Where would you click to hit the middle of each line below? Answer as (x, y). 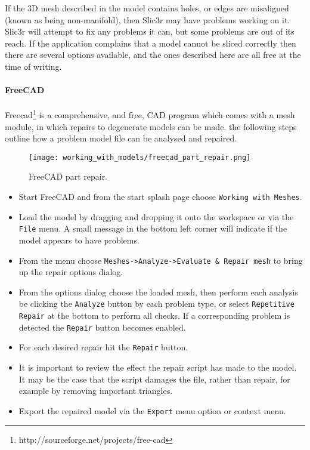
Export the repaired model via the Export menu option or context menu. (152, 410)
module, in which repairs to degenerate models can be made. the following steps (151, 126)
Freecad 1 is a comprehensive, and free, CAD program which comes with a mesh (150, 114)
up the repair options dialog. (71, 272)
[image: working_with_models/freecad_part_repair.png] (140, 157)
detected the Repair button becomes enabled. (102, 327)
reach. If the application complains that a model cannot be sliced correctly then (151, 43)
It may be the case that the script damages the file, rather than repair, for (154, 379)
